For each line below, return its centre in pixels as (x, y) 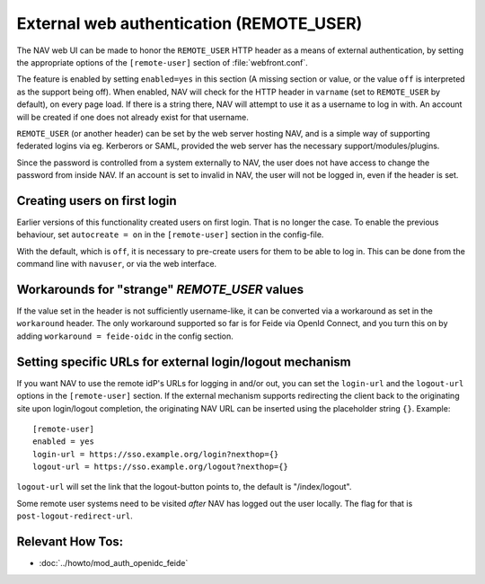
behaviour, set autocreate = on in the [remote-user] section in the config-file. (170, 234)
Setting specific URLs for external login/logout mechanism (184, 362)
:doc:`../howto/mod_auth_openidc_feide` (114, 563)
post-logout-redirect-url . (75, 516)
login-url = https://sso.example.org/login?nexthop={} (156, 454)
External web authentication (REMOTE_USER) (190, 23)
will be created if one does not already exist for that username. (132, 117)
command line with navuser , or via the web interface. (117, 264)
